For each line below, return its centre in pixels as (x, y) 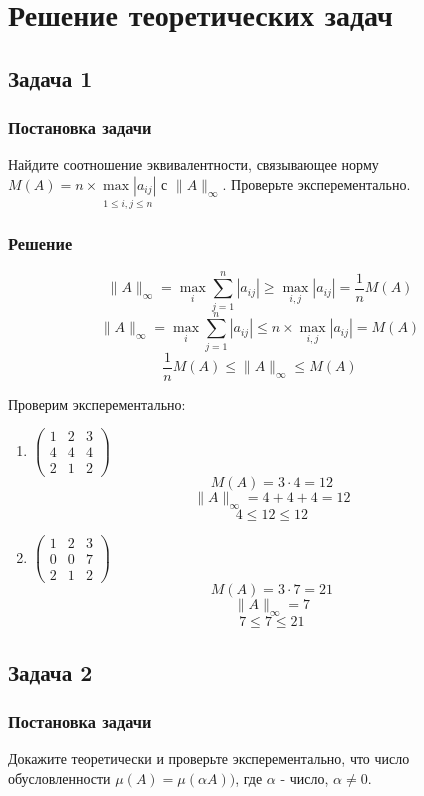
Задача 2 (50, 671)
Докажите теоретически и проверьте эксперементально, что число (209, 758)
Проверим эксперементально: (97, 403)
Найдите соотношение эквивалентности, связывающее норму (193, 164)
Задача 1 (50, 77)
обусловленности (59, 777)
